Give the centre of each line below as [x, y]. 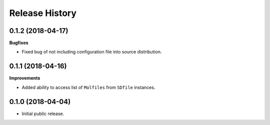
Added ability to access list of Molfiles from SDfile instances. [88, 87]
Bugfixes [19, 43]
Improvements [25, 78]
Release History [43, 13]
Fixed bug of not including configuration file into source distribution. [92, 52]
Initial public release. [43, 113]
